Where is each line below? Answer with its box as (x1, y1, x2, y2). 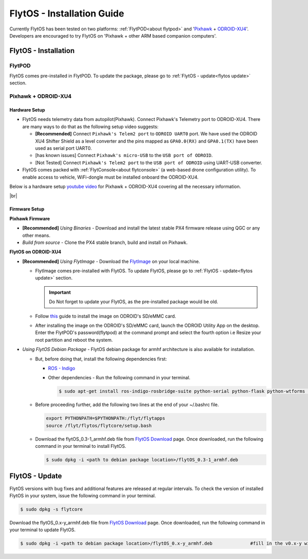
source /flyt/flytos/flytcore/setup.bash (46, 423, 152, 428)
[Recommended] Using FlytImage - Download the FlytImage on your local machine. (22, 258, 200, 265)
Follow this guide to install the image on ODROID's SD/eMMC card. (35, 313, 177, 319)
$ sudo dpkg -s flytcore (20, 506, 83, 512)
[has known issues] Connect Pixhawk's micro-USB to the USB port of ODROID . (35, 152, 213, 159)
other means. (22, 232, 51, 238)
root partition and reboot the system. (35, 337, 113, 343)
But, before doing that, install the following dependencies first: (35, 356, 167, 362)
